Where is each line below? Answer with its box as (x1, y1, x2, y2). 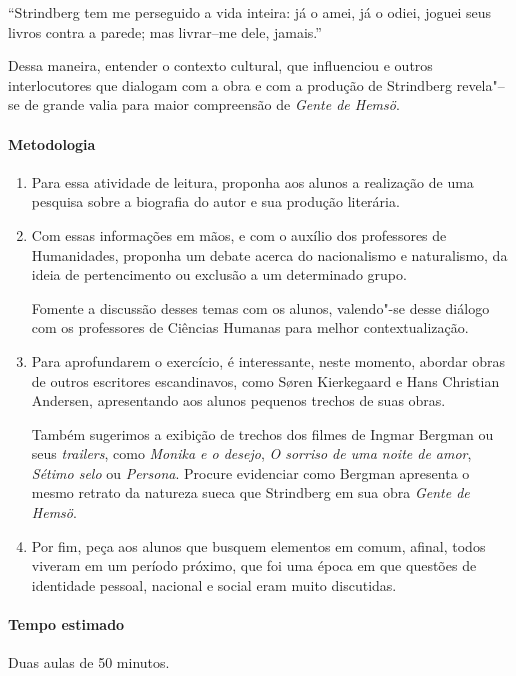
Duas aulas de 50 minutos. (8, 652, 170, 673)
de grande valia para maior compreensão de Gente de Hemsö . (24, 94, 400, 115)
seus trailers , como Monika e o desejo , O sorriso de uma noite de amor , (31, 443, 472, 464)
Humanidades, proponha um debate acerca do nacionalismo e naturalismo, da (31, 244, 508, 265)
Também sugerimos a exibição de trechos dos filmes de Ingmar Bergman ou (31, 423, 494, 444)
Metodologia (8, 133, 96, 154)
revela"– (456, 74, 505, 95)
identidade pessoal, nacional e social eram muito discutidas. (31, 574, 397, 595)
